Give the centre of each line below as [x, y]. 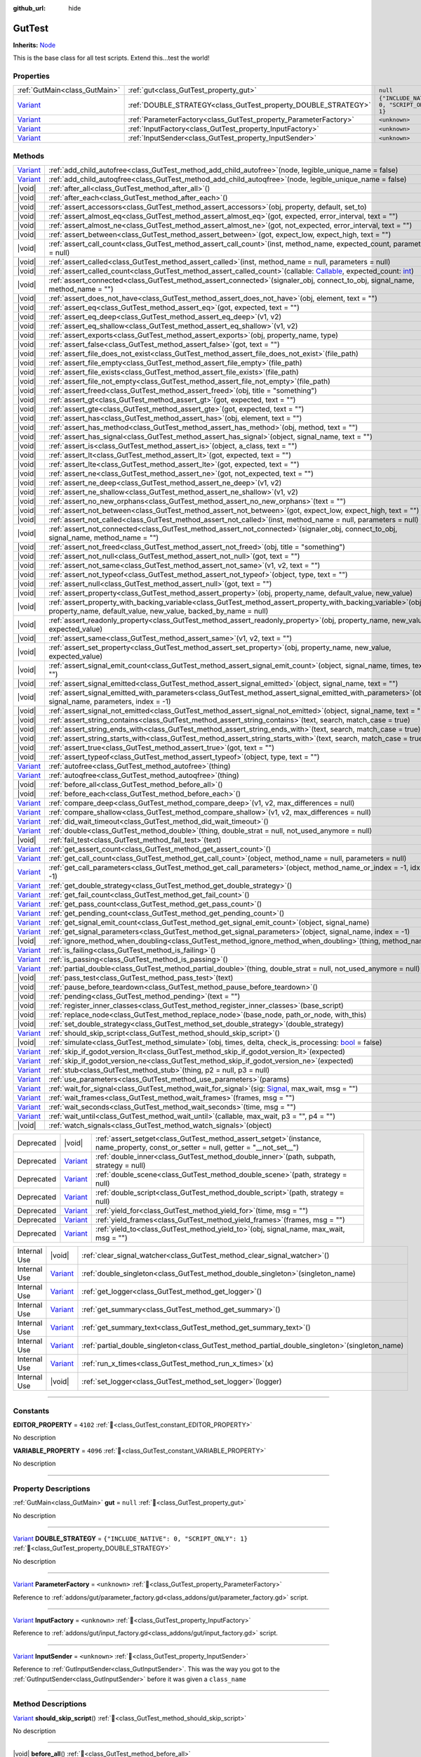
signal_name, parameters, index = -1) [110, 701]
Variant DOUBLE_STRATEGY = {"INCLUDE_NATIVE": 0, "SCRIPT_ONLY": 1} [131, 1538]
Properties [32, 76]
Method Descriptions [50, 1704]
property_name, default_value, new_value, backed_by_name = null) [159, 611]
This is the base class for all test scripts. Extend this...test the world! [111, 58]
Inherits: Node [34, 45]
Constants [31, 1411]
